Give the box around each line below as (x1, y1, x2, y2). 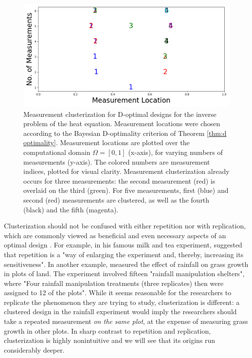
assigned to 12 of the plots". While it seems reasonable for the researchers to (4, 287, 232, 298)
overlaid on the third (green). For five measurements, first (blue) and (23, 185, 229, 195)
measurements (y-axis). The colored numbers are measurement (23, 156, 210, 167)
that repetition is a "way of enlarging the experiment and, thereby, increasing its (4, 249, 244, 259)
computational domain (23, 147, 90, 157)
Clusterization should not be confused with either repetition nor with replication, (4, 221, 246, 231)
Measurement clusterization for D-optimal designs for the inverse (23, 109, 216, 119)
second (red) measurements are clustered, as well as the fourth (23, 194, 210, 205)
